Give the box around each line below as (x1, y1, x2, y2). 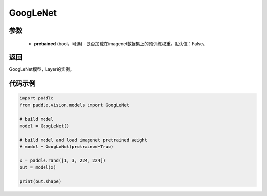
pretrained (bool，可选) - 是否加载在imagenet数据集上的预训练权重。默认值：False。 (34, 40, 208, 47)
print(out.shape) (19, 179, 62, 184)
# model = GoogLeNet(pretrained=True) (19, 144, 114, 149)
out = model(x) (19, 165, 56, 170)
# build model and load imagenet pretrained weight (19, 137, 148, 143)
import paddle (19, 96, 54, 101)
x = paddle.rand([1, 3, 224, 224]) (19, 157, 106, 163)
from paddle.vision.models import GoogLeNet (19, 102, 130, 108)
